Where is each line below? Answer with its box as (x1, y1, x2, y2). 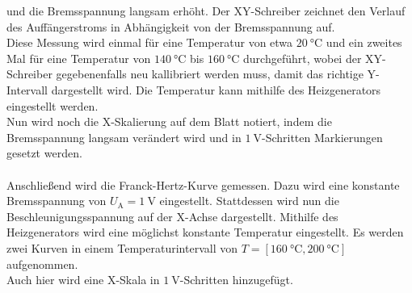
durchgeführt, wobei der (243, 49, 362, 66)
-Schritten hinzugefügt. (179, 271, 293, 288)
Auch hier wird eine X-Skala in (6, 271, 160, 288)
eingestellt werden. (6, 97, 99, 114)
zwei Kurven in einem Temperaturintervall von (6, 239, 238, 256)
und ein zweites (326, 34, 402, 51)
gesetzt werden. (6, 144, 82, 161)
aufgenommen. (6, 255, 78, 272)
